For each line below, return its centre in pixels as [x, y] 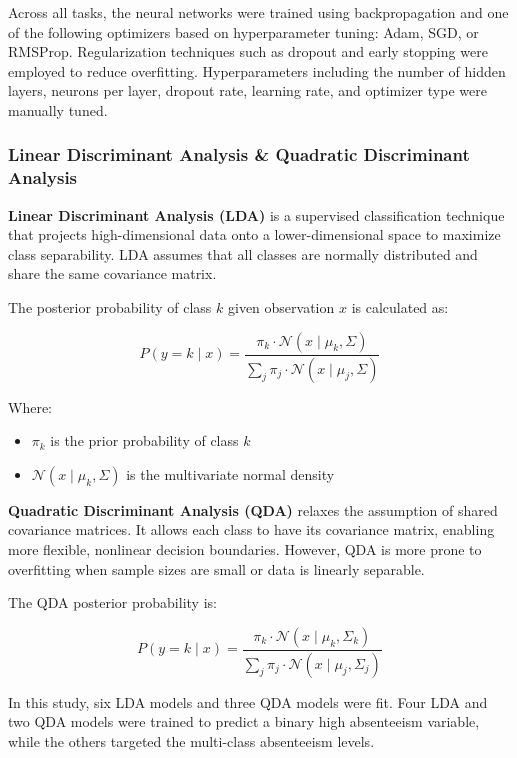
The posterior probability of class [110, 307]
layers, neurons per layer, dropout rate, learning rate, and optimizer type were [247, 90]
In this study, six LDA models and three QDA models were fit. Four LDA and [248, 701]
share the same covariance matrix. [112, 273]
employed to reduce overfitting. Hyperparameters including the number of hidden [257, 70]
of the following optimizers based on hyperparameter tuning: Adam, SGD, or [243, 31]
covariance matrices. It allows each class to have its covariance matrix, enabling [251, 529]
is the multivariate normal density [230, 473]
